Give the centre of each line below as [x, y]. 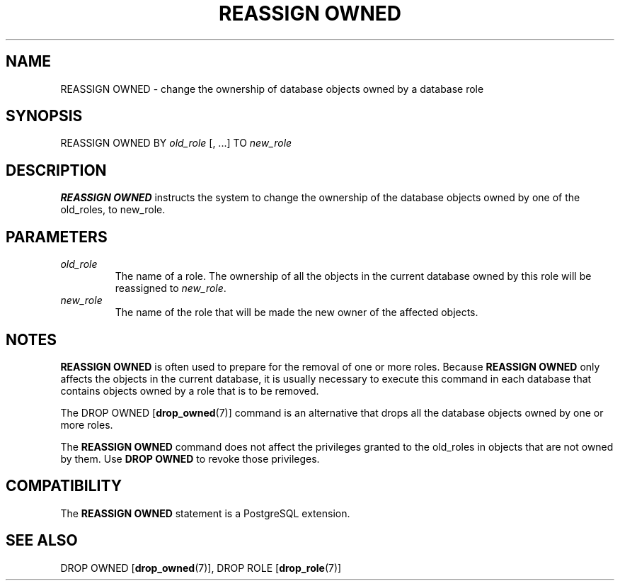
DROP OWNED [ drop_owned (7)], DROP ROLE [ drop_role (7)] [201, 568]
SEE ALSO [42, 541]
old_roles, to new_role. [113, 210]
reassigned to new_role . [171, 288]
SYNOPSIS [44, 116]
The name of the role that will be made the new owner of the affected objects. [297, 312]
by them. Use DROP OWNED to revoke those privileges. [190, 458]
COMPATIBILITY [64, 486]
